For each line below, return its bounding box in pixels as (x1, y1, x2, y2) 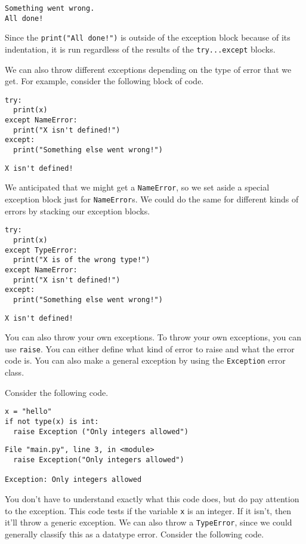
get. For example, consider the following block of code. (5, 75, 204, 87)
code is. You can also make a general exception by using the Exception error (5, 354, 286, 367)
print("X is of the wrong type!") (13, 256, 150, 265)
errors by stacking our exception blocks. (5, 204, 150, 217)
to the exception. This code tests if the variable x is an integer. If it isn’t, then (5, 504, 292, 517)
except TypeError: (5, 245, 78, 254)
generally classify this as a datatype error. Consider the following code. (5, 527, 264, 540)
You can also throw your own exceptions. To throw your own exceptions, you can (5, 331, 301, 343)
